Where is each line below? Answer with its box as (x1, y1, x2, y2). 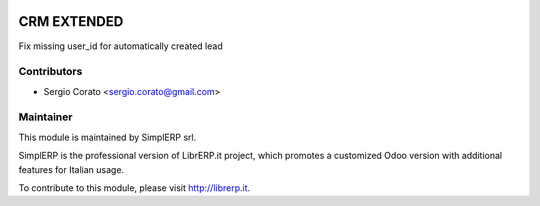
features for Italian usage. (18, 163, 125, 175)
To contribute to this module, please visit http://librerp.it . (18, 181, 251, 194)
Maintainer (18, 110, 73, 124)
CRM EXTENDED (18, 13, 124, 30)
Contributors (18, 65, 83, 79)
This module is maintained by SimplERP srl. (18, 131, 197, 143)
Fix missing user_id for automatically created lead (18, 40, 224, 52)
